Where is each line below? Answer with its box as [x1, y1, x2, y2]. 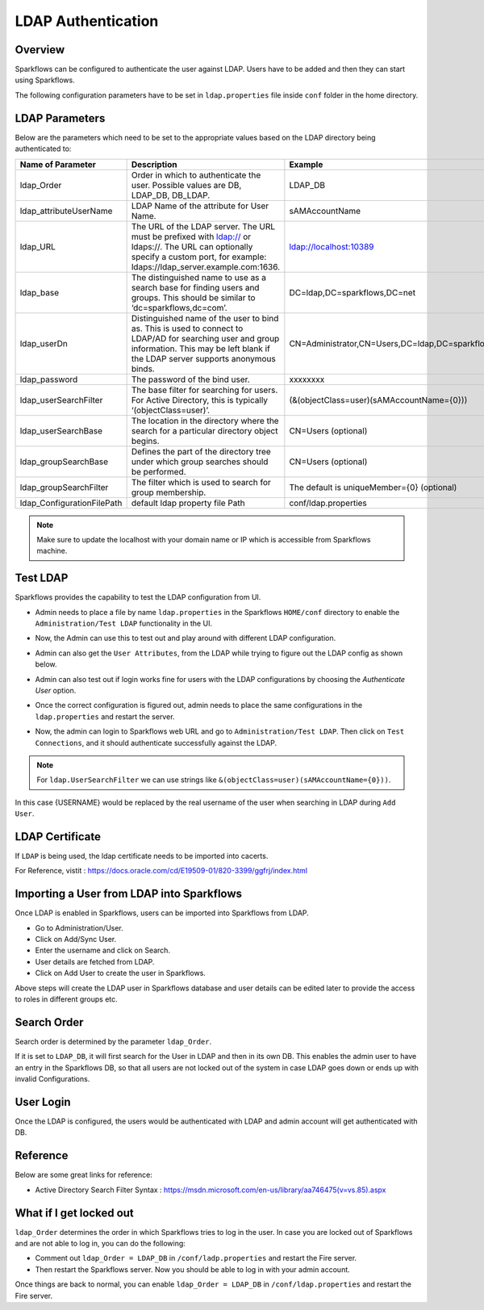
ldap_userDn [19, 337, 68, 349]
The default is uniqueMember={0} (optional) [289, 481, 457, 492]
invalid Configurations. [15, 1074, 90, 1084]
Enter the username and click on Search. [35, 945, 171, 956]
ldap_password [19, 374, 78, 385]
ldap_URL [19, 241, 56, 252]
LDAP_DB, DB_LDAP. [131, 190, 211, 201]
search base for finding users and [131, 282, 260, 293]
